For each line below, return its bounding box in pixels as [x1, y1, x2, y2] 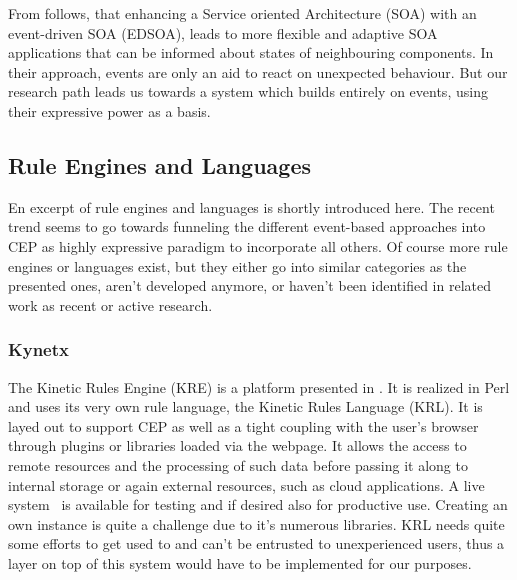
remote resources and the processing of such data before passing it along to [8, 454, 468, 475]
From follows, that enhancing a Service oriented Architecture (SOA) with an [8, 3, 477, 23]
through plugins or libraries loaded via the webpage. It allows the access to [8, 435, 467, 456]
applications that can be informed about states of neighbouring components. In [8, 42, 494, 63]
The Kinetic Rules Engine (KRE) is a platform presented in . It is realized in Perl [8, 376, 510, 397]
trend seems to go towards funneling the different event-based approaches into [8, 216, 486, 237]
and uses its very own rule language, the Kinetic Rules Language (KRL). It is [8, 396, 483, 417]
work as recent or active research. [8, 294, 213, 315]
